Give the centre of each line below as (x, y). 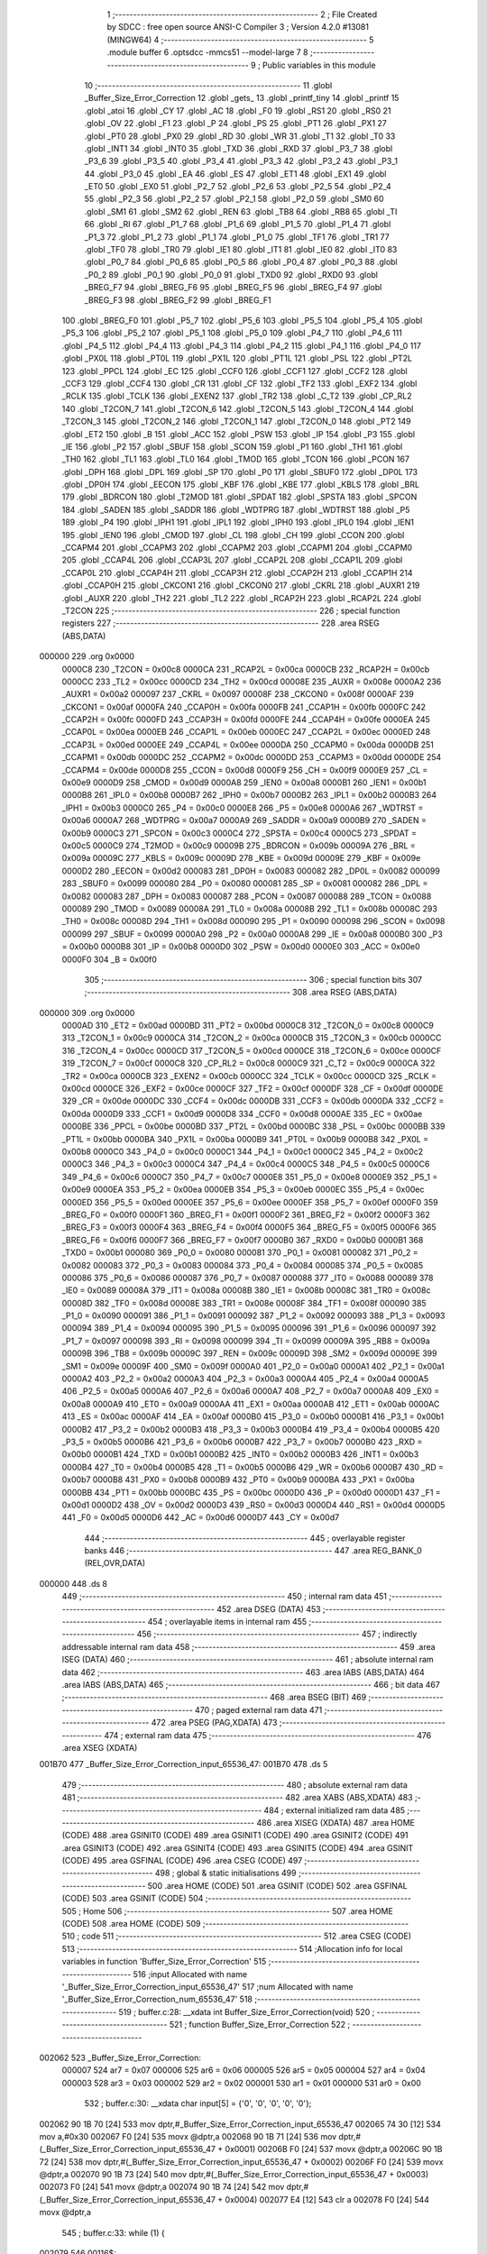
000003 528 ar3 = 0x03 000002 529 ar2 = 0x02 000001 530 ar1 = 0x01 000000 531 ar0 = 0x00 (241, 2083)
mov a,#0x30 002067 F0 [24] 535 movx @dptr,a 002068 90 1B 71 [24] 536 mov (188, 2136)
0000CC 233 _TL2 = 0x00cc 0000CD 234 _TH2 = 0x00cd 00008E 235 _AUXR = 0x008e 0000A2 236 (252, 682)
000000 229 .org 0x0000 (87, 656)
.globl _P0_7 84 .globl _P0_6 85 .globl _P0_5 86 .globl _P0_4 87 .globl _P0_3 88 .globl (241, 262)
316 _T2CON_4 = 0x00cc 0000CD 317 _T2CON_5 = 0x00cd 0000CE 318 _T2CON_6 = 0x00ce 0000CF (252, 1050)
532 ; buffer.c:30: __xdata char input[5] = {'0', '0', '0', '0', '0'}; (198, 2103)
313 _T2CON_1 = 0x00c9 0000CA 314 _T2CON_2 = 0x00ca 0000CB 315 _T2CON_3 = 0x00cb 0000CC (252, 1038)
